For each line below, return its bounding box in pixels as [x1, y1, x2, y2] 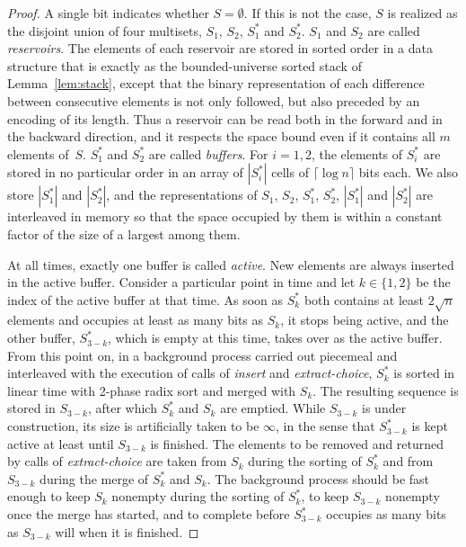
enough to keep [7, 487, 91, 506]
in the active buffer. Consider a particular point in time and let [7, 273, 356, 291]
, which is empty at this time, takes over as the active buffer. [108, 328, 443, 347]
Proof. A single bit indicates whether [7, 4, 209, 22]
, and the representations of [106, 185, 258, 204]
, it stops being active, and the [280, 310, 449, 329]
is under [362, 399, 407, 417]
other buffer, [7, 328, 75, 347]
